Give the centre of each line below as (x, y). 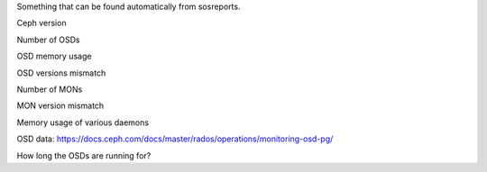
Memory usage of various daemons (83, 122)
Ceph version (41, 23)
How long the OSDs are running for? (84, 155)
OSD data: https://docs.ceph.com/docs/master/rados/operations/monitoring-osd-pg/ (175, 139)
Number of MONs (50, 89)
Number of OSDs (48, 40)
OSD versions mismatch (61, 73)
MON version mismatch (60, 106)
